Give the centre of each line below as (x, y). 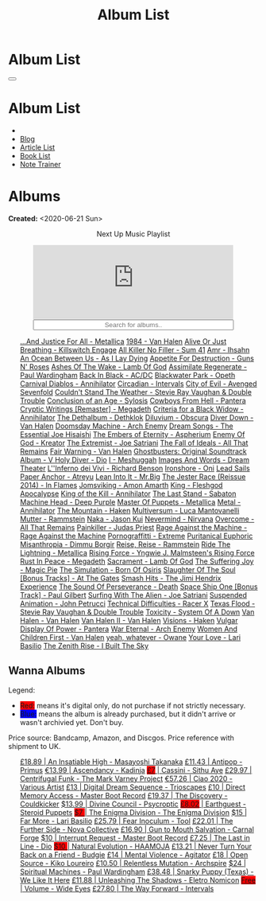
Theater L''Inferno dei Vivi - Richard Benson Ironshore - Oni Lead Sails (135, 468)
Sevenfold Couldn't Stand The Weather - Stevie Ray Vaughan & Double (136, 392)
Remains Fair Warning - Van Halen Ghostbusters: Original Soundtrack (133, 451)
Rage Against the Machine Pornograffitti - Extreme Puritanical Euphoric (136, 536)
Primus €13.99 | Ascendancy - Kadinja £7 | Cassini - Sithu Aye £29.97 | (136, 770)
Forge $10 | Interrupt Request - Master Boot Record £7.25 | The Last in (135, 837)
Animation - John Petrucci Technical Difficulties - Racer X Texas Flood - (137, 603)
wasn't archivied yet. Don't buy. (71, 722)
